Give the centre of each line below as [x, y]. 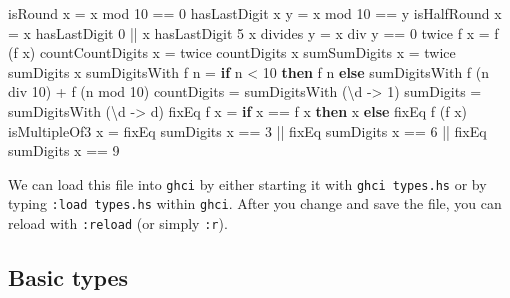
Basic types [68, 277]
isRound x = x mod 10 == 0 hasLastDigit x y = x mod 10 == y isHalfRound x [255, 13]
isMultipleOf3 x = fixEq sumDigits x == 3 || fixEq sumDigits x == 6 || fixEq [247, 130]
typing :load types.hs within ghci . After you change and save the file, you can [255, 203]
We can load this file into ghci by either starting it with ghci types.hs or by [247, 183]
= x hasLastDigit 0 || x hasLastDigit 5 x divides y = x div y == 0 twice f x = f [253, 32]
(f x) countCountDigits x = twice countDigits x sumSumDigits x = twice [232, 52]
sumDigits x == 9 [64, 150]
